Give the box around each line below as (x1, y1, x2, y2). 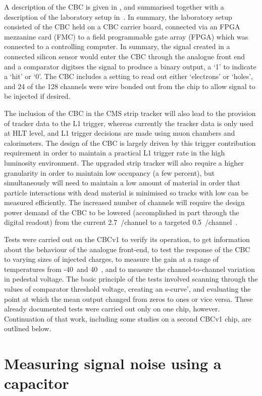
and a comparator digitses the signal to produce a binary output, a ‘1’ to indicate (4, 61, 256, 71)
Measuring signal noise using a (4, 353, 222, 374)
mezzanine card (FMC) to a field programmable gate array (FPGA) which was (4, 31, 248, 42)
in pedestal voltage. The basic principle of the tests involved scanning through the (4, 273, 258, 284)
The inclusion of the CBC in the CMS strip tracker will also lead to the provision (4, 107, 256, 118)
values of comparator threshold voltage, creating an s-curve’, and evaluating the (4, 284, 251, 294)
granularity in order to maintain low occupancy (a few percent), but (4, 167, 215, 178)
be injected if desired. (4, 91, 71, 101)
